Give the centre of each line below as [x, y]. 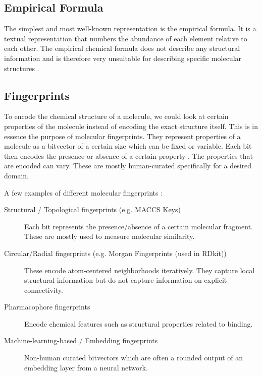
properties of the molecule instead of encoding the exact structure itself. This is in [131, 126]
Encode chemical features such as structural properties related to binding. [139, 323]
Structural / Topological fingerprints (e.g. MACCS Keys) [92, 209]
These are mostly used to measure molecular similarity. [110, 236]
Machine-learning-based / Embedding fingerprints [81, 340]
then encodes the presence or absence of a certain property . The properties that [128, 155]
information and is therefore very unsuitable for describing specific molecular [123, 58]
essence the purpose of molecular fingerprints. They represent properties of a [122, 136]
